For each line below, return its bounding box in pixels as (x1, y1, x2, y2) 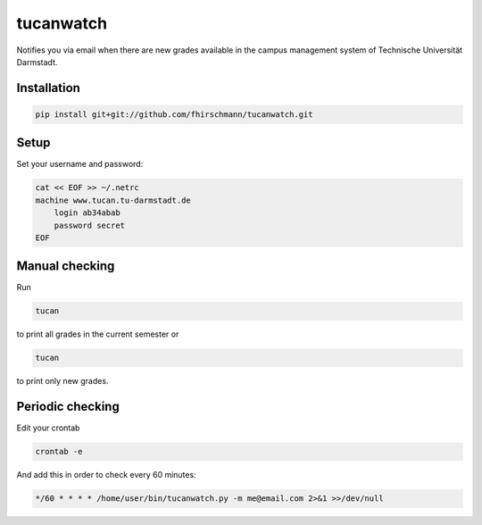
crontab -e (35, 446, 83, 457)
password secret (54, 220, 125, 230)
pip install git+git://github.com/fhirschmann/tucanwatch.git (35, 109, 313, 120)
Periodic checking (16, 399, 120, 414)
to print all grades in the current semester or (16, 329, 179, 339)
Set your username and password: (16, 159, 144, 170)
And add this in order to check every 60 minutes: (16, 470, 196, 480)
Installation (16, 80, 80, 96)
